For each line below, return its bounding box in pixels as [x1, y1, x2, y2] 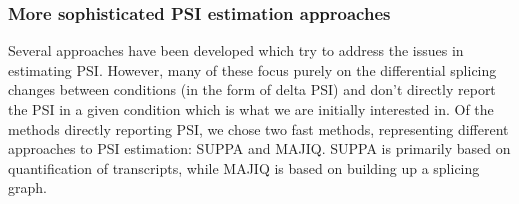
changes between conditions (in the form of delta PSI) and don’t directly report [8, 79, 496, 100]
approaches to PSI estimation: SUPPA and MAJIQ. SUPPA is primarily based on [8, 138, 511, 159]
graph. [8, 177, 47, 198]
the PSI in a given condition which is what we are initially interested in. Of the [8, 99, 494, 119]
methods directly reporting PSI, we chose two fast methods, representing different [8, 118, 509, 139]
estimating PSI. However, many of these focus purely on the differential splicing [8, 59, 497, 80]
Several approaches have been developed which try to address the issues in [8, 40, 464, 61]
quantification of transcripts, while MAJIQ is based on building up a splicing [8, 157, 480, 178]
